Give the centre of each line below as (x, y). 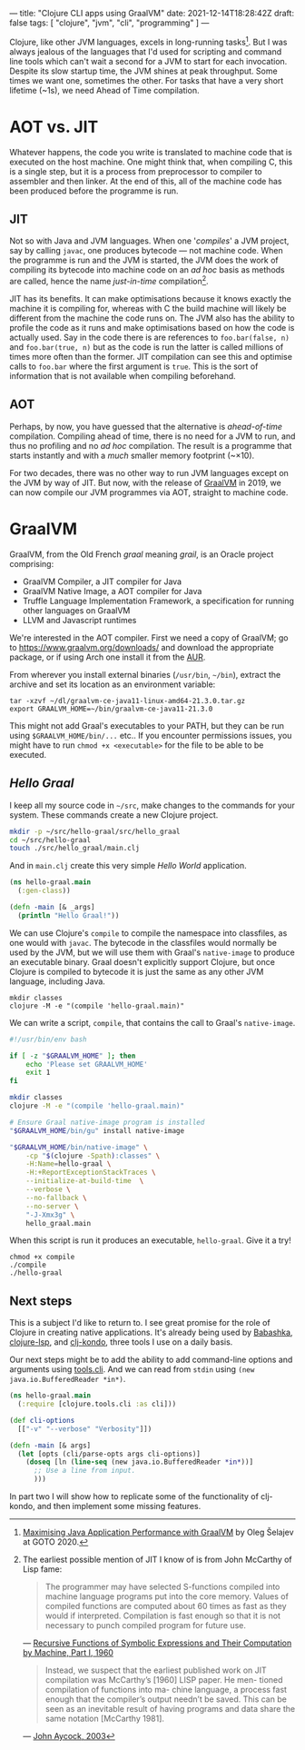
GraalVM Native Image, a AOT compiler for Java (112, 591)
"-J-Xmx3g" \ (50, 1215)
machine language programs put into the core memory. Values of (167, 1596)
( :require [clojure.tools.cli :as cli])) (97, 1404)
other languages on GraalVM (76, 610)
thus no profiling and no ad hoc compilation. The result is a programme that (151, 445)
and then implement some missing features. (119, 1506)
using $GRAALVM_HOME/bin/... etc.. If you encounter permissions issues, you (151, 735)
